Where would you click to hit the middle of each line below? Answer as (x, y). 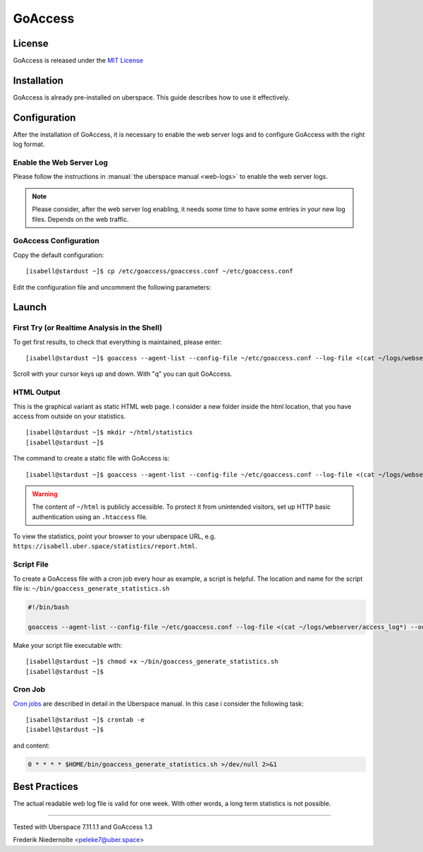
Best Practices (46, 787)
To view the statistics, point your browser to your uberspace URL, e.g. (115, 536)
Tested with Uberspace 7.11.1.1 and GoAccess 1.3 (83, 827)
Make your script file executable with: (68, 645)
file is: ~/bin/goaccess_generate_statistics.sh (91, 588)
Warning (45, 494)
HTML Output (37, 392)
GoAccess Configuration (56, 241)
